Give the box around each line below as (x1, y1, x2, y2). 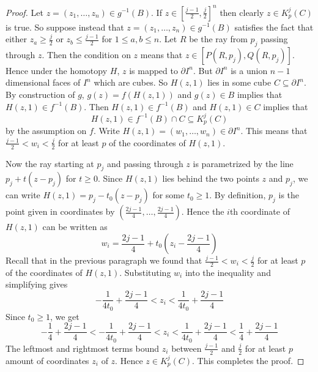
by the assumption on (6, 124, 87, 137)
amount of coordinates (6, 354, 89, 366)
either (6, 32, 28, 45)
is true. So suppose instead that (6, 20, 124, 33)
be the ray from (189, 32, 248, 45)
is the (278, 188, 300, 201)
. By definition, (209, 188, 266, 201)
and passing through (107, 157, 183, 169)
